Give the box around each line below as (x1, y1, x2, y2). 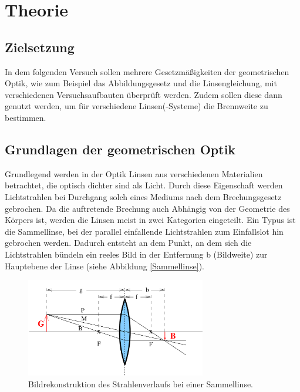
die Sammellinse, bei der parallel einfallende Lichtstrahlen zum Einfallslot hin (5, 225, 284, 237)
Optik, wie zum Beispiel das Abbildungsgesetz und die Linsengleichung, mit (5, 77, 277, 89)
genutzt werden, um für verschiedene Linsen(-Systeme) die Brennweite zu (5, 100, 268, 112)
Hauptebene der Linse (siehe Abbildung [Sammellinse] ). (5, 259, 205, 272)
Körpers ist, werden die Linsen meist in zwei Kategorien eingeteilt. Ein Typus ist (5, 214, 296, 226)
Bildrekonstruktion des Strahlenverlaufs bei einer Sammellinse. (28, 377, 254, 390)
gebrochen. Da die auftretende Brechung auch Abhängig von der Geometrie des (5, 202, 290, 214)
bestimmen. (5, 111, 46, 123)
